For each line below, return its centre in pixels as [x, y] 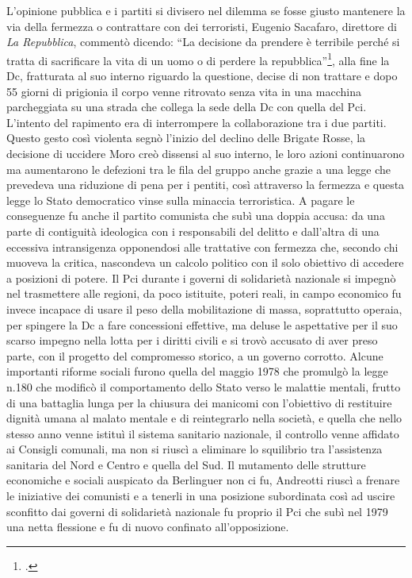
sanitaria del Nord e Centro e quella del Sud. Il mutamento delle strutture [186, 464]
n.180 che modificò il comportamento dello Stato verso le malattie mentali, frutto [204, 386]
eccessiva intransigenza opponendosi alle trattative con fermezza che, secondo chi [202, 247]
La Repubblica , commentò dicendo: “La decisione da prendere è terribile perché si [203, 42]
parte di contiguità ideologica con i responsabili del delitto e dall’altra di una [193, 231]
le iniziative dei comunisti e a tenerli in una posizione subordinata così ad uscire [201, 496]
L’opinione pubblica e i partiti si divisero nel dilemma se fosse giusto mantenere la [206, 10]
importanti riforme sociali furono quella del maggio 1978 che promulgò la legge [197, 371]
